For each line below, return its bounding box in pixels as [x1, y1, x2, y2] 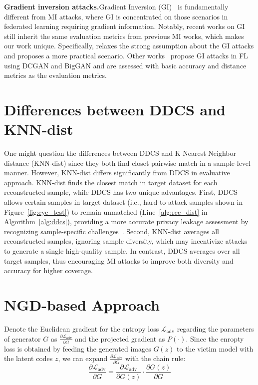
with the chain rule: [125, 353, 186, 364]
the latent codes [4, 353, 53, 364]
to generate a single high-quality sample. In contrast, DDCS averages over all [4, 246, 240, 256]
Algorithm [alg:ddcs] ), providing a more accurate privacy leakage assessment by [4, 216, 249, 227]
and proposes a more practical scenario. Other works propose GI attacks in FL [4, 50, 248, 60]
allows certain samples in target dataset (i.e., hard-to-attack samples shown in [4, 197, 243, 207]
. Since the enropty [186, 333, 244, 344]
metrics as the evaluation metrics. [4, 70, 107, 80]
